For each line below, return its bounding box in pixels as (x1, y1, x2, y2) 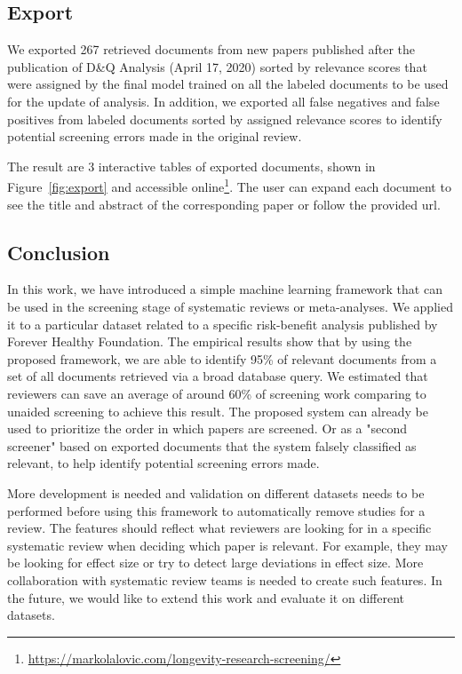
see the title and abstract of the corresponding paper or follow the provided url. (7, 194, 441, 213)
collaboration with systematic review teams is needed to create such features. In (7, 570, 442, 589)
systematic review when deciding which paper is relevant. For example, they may (7, 535, 448, 554)
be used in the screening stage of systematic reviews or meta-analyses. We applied (7, 297, 453, 315)
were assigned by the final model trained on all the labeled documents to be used (7, 75, 449, 93)
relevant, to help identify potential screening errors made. (7, 454, 320, 472)
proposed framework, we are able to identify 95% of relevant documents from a (7, 349, 437, 368)
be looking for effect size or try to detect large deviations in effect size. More (7, 553, 424, 572)
